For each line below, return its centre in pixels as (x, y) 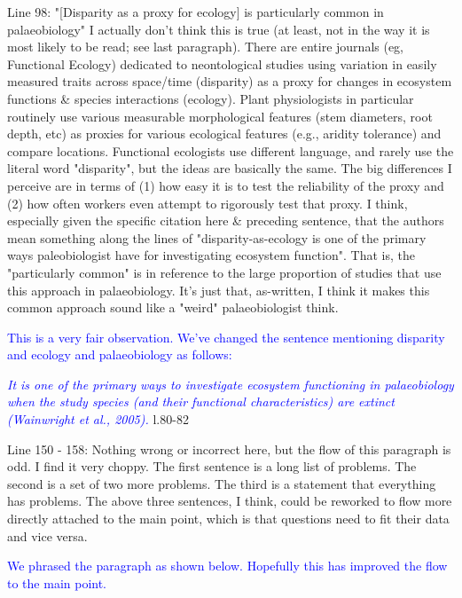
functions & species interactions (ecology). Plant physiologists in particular (211, 98)
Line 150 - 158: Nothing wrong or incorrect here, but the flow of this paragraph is (229, 448)
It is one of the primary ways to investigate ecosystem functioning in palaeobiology (231, 384)
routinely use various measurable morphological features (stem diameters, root (220, 116)
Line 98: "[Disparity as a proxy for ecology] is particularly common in (196, 12)
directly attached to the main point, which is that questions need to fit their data (228, 519)
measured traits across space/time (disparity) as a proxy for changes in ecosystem (230, 81)
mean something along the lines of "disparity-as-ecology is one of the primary (217, 237)
